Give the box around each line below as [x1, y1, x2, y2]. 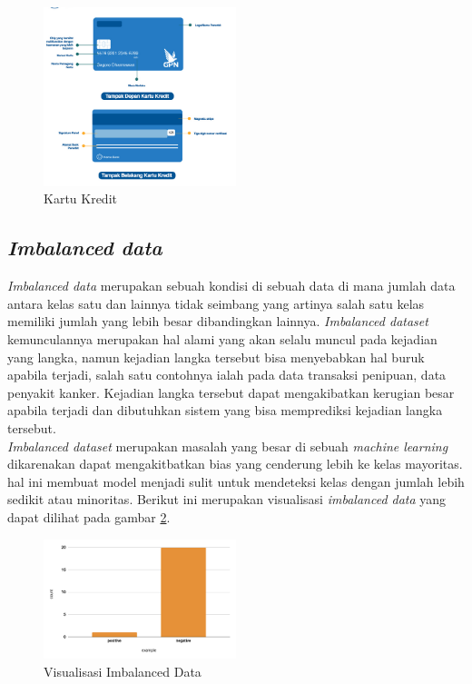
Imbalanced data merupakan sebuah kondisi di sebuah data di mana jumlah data [7, 276, 456, 295]
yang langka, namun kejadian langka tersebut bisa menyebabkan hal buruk [7, 347, 425, 366]
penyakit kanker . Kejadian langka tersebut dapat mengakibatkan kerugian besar [7, 382, 455, 401]
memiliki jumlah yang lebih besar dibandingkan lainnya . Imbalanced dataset [7, 312, 428, 331]
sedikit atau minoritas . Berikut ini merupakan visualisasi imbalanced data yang [7, 490, 447, 509]
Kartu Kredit [44, 189, 117, 208]
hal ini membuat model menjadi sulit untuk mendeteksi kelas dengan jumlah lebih [7, 471, 465, 491]
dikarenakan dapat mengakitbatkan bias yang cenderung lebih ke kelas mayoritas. [7, 454, 463, 473]
